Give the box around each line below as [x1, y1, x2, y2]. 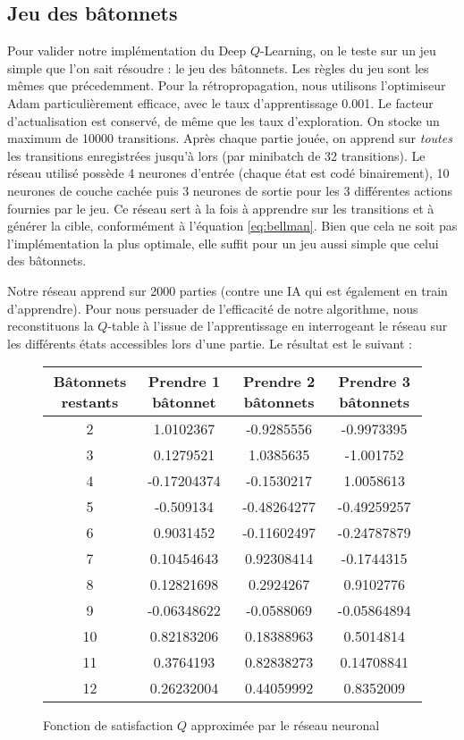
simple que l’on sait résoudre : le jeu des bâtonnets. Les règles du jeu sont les [7, 58, 429, 77]
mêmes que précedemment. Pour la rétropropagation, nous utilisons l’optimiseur [7, 76, 446, 95]
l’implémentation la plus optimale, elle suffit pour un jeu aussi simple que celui [7, 233, 439, 252]
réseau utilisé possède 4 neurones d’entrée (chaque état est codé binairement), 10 [7, 164, 450, 182]
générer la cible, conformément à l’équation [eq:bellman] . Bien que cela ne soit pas [7, 216, 458, 235]
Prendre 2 [242, 371, 316, 392]
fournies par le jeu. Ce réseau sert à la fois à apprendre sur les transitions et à [7, 198, 434, 217]
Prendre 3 [338, 371, 410, 392]
